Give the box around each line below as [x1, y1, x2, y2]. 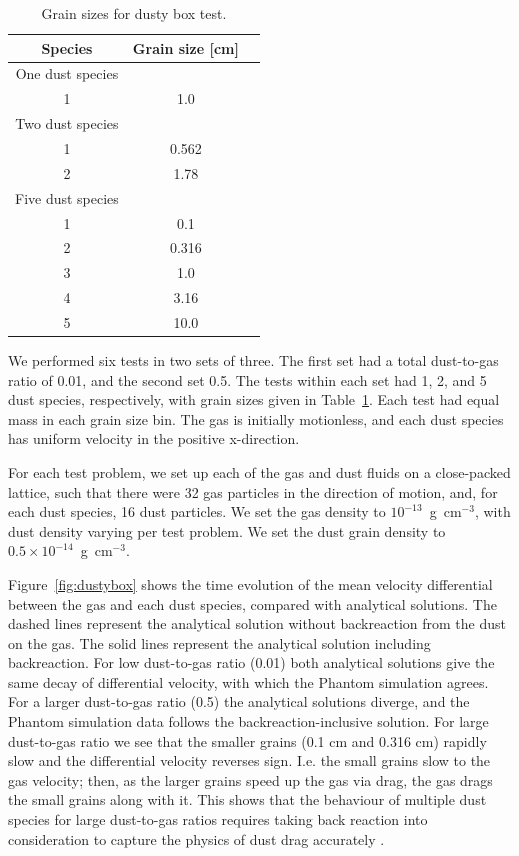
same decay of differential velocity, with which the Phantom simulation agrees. [8, 671, 489, 692]
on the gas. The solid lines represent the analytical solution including [8, 632, 431, 653]
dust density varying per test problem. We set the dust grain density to [8, 520, 446, 541]
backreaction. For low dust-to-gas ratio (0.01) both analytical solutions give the [8, 652, 495, 673]
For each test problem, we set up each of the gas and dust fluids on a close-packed [8, 461, 511, 482]
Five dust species [15, 187, 119, 208]
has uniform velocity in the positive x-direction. [8, 428, 300, 449]
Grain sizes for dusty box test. [41, 3, 227, 23]
